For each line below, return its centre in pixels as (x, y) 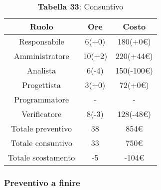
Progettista (42, 85)
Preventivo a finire (42, 182)
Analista (42, 70)
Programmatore (42, 99)
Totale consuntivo (42, 143)
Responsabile (41, 41)
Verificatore (42, 114)
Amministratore (41, 56)
